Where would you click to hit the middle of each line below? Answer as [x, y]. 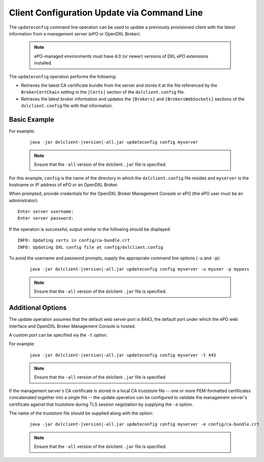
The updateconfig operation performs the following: [63, 76]
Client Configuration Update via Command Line [106, 13]
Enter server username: [46, 212]
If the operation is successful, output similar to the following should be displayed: [90, 229]
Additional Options [38, 308]
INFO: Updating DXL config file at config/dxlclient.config [90, 247]
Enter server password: [46, 218]
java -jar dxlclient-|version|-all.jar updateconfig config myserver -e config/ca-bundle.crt [145, 424]
